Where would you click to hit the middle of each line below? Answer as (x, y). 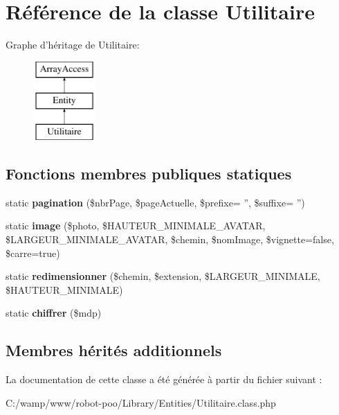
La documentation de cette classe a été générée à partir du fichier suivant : (164, 379)
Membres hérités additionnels (114, 350)
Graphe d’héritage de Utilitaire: (73, 45)
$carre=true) (33, 253)
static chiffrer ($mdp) (54, 313)
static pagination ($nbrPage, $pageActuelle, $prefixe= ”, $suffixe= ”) (155, 202)
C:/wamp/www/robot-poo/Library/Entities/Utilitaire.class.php (141, 402)
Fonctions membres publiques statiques (149, 174)
